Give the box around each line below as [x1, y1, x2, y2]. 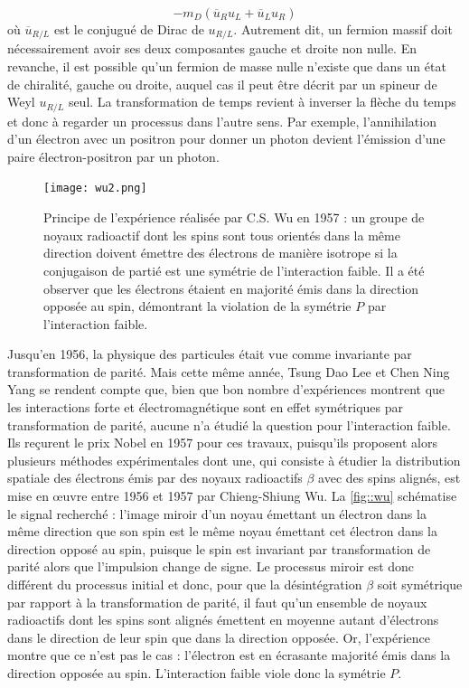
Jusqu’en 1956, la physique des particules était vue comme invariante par [7, 344, 412, 363]
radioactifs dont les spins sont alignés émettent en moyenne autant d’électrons [7, 610, 439, 629]
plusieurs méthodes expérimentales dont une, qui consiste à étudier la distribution [7, 450, 461, 469]
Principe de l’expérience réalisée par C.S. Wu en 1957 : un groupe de [43, 208, 425, 227]
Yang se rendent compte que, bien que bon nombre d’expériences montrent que [7, 380, 446, 399]
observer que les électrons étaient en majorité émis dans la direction [43, 278, 419, 297]
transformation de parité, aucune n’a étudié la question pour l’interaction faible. [7, 415, 451, 434]
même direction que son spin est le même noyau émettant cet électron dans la [7, 522, 437, 541]
